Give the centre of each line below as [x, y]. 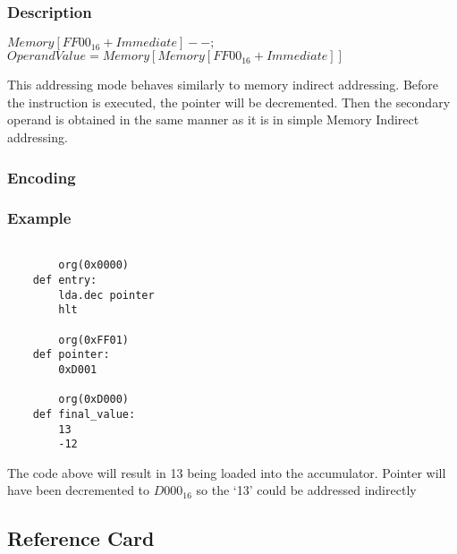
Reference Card [81, 538]
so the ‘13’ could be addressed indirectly [306, 490]
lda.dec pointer [106, 295]
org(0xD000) [94, 400]
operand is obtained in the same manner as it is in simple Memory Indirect [213, 119]
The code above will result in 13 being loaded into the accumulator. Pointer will [227, 472]
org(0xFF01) [94, 340]
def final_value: [84, 414]
